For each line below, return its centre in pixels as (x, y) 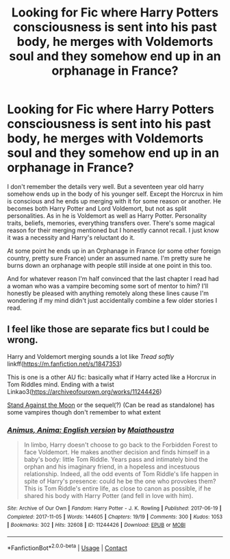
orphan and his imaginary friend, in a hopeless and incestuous (112, 467)
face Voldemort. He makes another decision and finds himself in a (117, 452)
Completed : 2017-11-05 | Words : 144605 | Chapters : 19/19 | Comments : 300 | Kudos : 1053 (115, 517)
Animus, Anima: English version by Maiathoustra (91, 430)
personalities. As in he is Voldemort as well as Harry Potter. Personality (107, 215)
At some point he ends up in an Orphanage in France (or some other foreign (114, 251)
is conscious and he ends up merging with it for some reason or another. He (114, 201)
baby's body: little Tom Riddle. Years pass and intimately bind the (116, 460)
